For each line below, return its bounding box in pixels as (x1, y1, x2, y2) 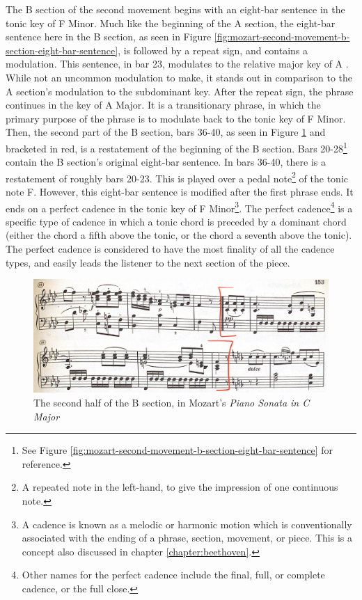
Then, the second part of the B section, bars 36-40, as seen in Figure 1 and (6, 125, 326, 139)
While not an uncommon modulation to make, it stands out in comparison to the (6, 70, 353, 84)
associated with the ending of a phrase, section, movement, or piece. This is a (22, 530, 352, 545)
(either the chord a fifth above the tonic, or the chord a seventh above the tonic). (6, 228, 352, 242)
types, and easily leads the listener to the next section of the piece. (6, 255, 290, 269)
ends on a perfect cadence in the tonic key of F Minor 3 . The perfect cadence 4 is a (6, 198, 353, 215)
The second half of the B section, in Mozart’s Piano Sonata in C (33, 395, 310, 409)
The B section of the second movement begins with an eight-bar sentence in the (6, 2, 345, 16)
